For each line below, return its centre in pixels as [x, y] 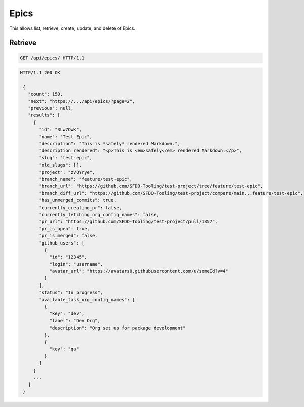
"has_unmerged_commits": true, [78, 200]
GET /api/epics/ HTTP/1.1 [52, 58]
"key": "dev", [67, 314]
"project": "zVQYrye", [67, 172]
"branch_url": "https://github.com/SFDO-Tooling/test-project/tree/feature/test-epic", [151, 186]
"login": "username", [76, 264]
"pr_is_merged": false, [68, 236]
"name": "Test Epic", [66, 136]
